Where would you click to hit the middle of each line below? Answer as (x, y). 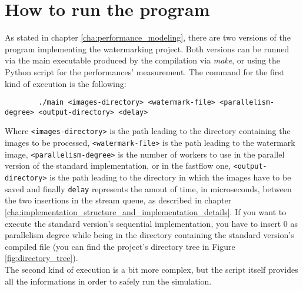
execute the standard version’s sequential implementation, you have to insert (143, 223)
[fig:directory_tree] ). (41, 258)
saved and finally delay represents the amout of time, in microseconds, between (148, 188)
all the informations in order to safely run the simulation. (108, 281)
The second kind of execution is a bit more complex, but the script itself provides (151, 269)
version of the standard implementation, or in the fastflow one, (118, 165)
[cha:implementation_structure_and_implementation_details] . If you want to (146, 211)
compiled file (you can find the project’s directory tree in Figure (120, 246)
